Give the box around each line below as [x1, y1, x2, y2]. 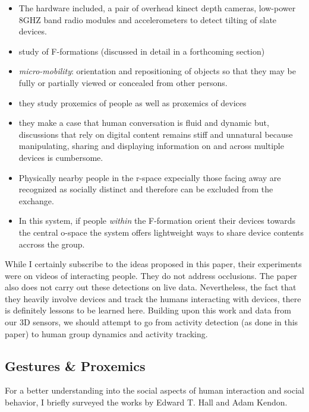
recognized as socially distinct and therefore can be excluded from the [18, 183, 273, 195]
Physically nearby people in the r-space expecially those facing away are [18, 171, 281, 183]
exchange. [18, 194, 54, 207]
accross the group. [18, 237, 85, 250]
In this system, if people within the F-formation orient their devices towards [18, 214, 296, 227]
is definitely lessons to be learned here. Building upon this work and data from [5, 304, 291, 316]
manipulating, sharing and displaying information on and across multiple [18, 140, 284, 152]
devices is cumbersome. [18, 151, 103, 163]
